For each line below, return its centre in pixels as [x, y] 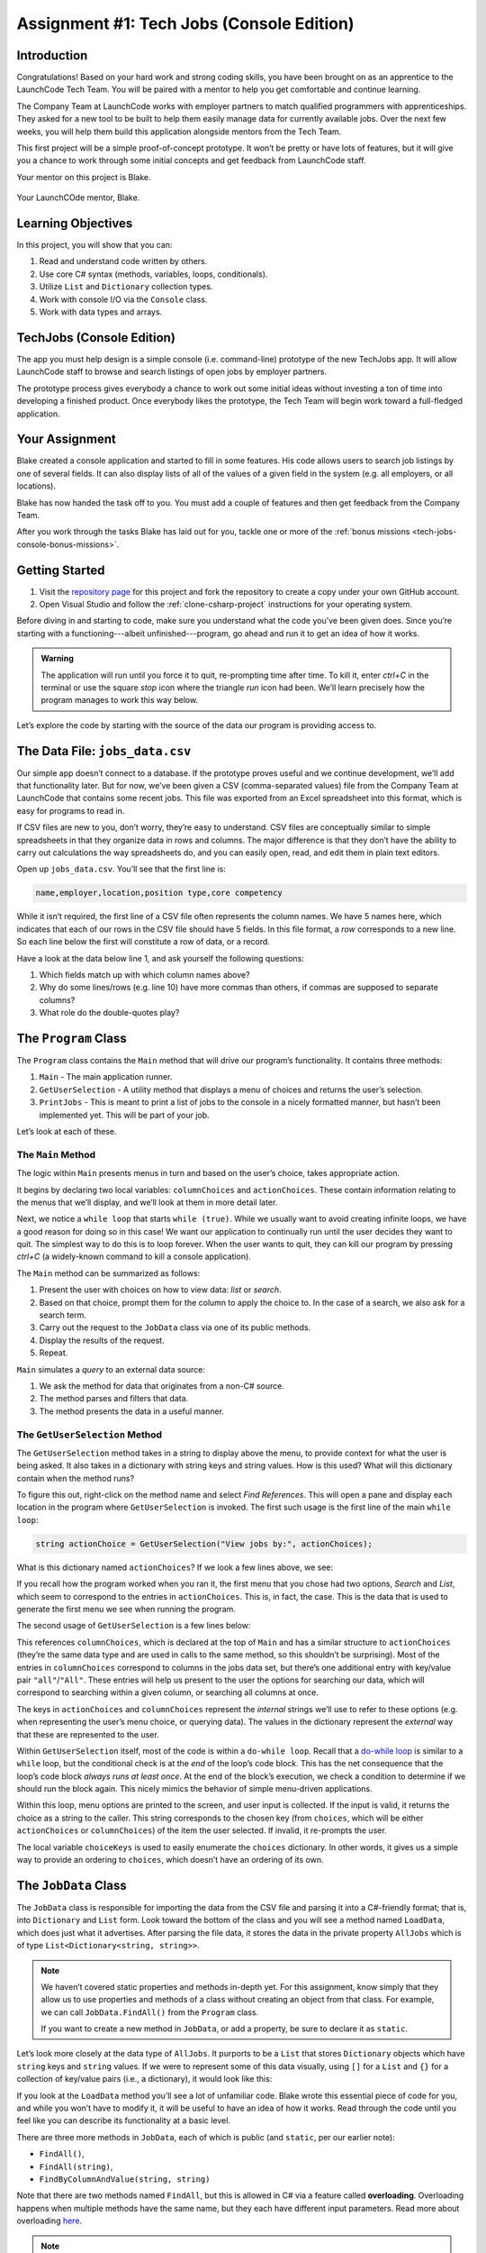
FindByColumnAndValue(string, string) [125, 2179]
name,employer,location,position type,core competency [159, 893]
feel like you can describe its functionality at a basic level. [124, 2121]
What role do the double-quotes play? [109, 1013]
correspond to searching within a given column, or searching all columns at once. [168, 1692]
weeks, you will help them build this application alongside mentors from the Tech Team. [179, 132]
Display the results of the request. [102, 1340]
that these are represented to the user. [88, 1734]
